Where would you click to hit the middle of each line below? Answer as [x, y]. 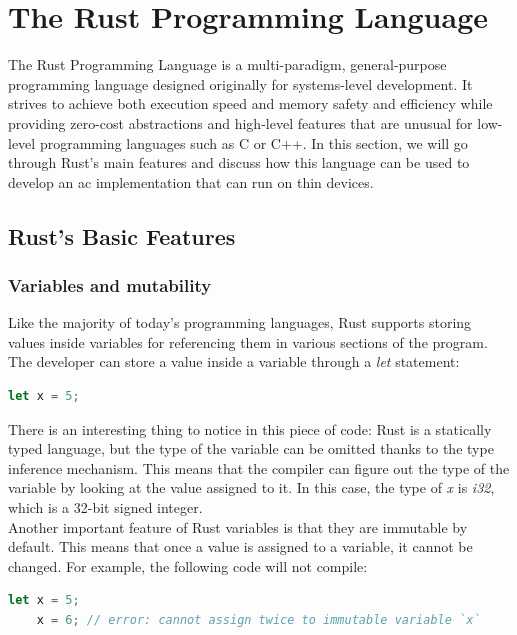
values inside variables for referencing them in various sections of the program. [248, 341]
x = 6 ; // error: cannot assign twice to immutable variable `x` [258, 620]
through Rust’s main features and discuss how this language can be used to [239, 162]
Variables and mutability [110, 284]
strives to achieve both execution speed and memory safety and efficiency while [250, 103]
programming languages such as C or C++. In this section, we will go [253, 142]
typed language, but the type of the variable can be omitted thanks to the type [251, 448]
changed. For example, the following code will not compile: [188, 565]
